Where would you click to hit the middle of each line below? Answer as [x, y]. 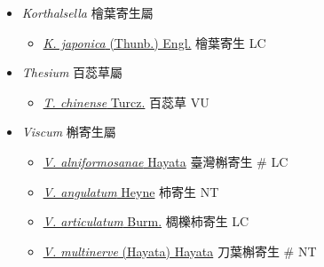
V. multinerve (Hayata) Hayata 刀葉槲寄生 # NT [180, 251]
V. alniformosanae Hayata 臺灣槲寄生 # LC [166, 161]
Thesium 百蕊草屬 [72, 72]
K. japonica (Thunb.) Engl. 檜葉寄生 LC [154, 42]
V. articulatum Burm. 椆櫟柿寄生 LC [146, 221]
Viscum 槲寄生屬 [69, 132]
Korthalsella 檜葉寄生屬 [87, 12]
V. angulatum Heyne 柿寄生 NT [131, 191]
